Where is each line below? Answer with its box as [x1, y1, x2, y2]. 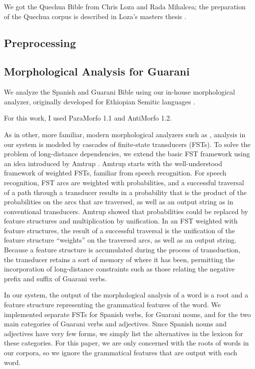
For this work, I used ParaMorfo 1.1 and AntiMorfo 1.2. [4, 113, 172, 123]
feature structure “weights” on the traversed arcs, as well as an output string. [4, 235, 237, 245]
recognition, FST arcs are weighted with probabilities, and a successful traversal [4, 177, 244, 187]
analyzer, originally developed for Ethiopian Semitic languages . [4, 96, 196, 106]
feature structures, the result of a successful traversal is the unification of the [4, 225, 235, 235]
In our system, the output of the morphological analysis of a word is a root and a [4, 290, 248, 300]
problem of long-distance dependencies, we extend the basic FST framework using [4, 148, 250, 159]
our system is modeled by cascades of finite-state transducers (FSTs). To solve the [4, 139, 251, 149]
